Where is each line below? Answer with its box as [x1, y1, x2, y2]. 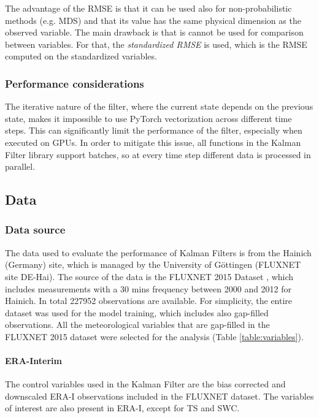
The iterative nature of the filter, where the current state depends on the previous [5, 100, 313, 113]
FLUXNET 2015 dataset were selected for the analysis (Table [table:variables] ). [5, 330, 304, 343]
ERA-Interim [5, 354, 62, 367]
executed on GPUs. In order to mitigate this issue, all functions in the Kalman [5, 135, 301, 148]
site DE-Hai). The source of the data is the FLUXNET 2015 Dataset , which [5, 270, 294, 283]
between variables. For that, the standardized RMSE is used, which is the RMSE [5, 37, 307, 50]
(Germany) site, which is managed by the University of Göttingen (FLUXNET [5, 258, 301, 271]
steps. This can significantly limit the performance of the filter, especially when [5, 124, 302, 137]
